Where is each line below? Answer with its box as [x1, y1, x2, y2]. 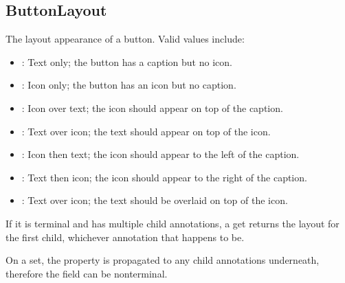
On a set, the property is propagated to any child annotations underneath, [5, 253, 320, 267]
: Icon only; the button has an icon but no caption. [21, 78, 236, 92]
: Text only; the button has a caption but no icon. [21, 54, 232, 69]
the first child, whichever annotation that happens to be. [5, 229, 245, 244]
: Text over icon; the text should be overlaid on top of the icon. [21, 193, 288, 207]
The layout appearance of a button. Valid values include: [5, 32, 245, 46]
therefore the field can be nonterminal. [5, 266, 168, 280]
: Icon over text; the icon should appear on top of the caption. [21, 100, 283, 115]
